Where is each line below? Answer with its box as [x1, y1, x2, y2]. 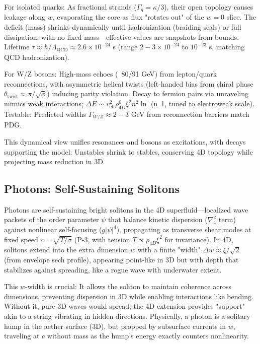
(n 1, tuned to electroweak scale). [150, 98, 254, 109]
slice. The [226, 12, 256, 22]
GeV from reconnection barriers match [131, 108, 249, 119]
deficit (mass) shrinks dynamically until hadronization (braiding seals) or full [4, 22, 241, 32]
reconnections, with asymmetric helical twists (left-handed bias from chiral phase [4, 78, 253, 89]
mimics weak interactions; [4, 98, 83, 109]
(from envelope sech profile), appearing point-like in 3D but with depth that [4, 254, 239, 265]
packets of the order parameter [4, 214, 99, 225]
